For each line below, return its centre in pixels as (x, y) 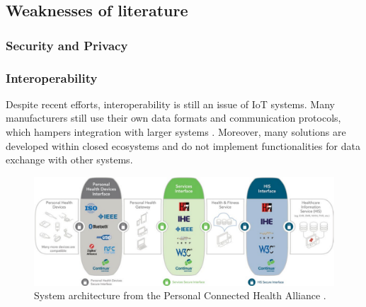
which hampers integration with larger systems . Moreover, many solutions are (176, 132)
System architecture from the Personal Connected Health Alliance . (180, 295)
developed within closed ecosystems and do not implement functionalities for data (183, 145)
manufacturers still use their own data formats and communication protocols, (173, 118)
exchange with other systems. (69, 160)
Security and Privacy (67, 45)
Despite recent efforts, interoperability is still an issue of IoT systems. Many (170, 104)
